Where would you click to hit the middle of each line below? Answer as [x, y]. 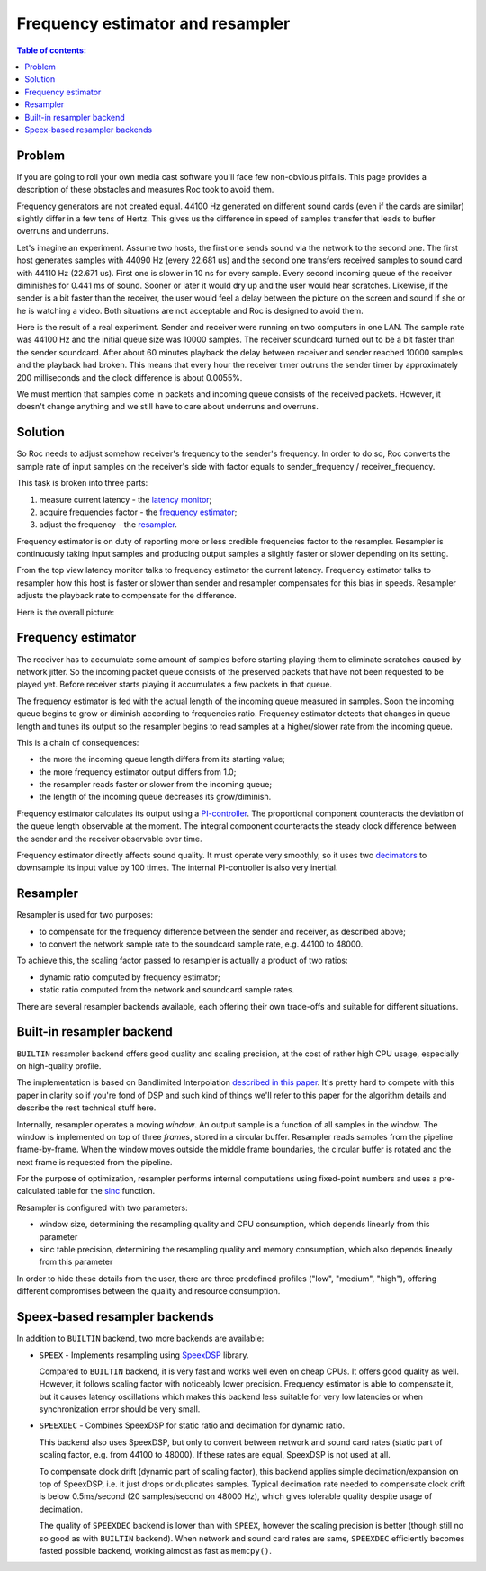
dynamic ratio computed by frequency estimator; [130, 977]
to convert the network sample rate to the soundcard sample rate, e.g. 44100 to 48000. [201, 944]
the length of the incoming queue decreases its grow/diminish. [155, 797]
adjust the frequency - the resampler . [108, 525]
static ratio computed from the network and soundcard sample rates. [167, 990]
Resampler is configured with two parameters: [102, 1207]
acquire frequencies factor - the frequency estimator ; [138, 512]
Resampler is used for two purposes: [85, 915]
